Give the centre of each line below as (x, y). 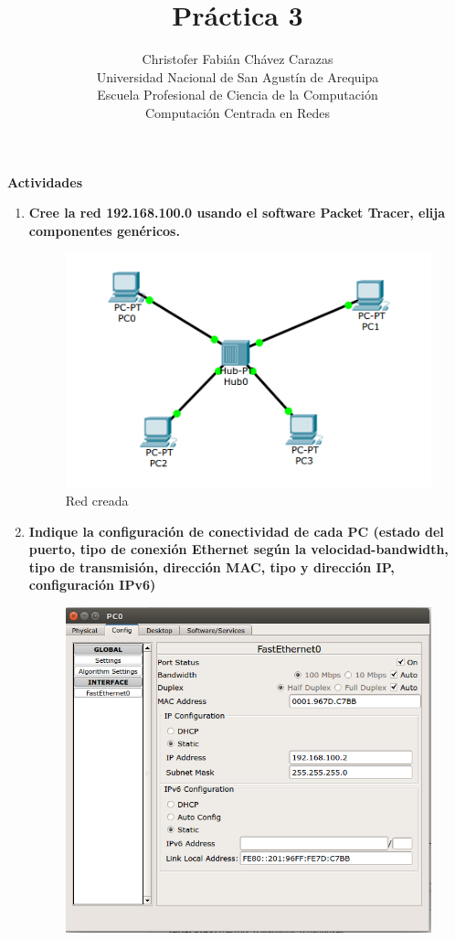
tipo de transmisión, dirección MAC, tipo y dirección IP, (212, 566)
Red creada (97, 500)
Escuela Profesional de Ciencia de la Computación (238, 95)
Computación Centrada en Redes (238, 112)
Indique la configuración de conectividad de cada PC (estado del (236, 531)
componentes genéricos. (104, 230)
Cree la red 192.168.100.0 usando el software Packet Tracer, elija (237, 213)
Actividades (45, 182)
